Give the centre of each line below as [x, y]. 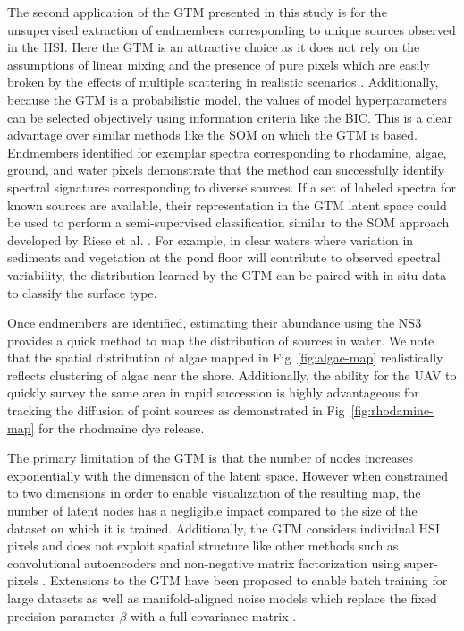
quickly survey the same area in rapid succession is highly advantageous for [213, 392]
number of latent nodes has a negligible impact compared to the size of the [212, 511]
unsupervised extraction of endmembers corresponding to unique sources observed [232, 29]
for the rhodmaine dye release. [122, 427]
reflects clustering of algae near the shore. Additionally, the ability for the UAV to [232, 375]
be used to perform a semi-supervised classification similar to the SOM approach [228, 222]
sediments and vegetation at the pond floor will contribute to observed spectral [224, 257]
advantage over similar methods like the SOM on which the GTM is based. [212, 135]
